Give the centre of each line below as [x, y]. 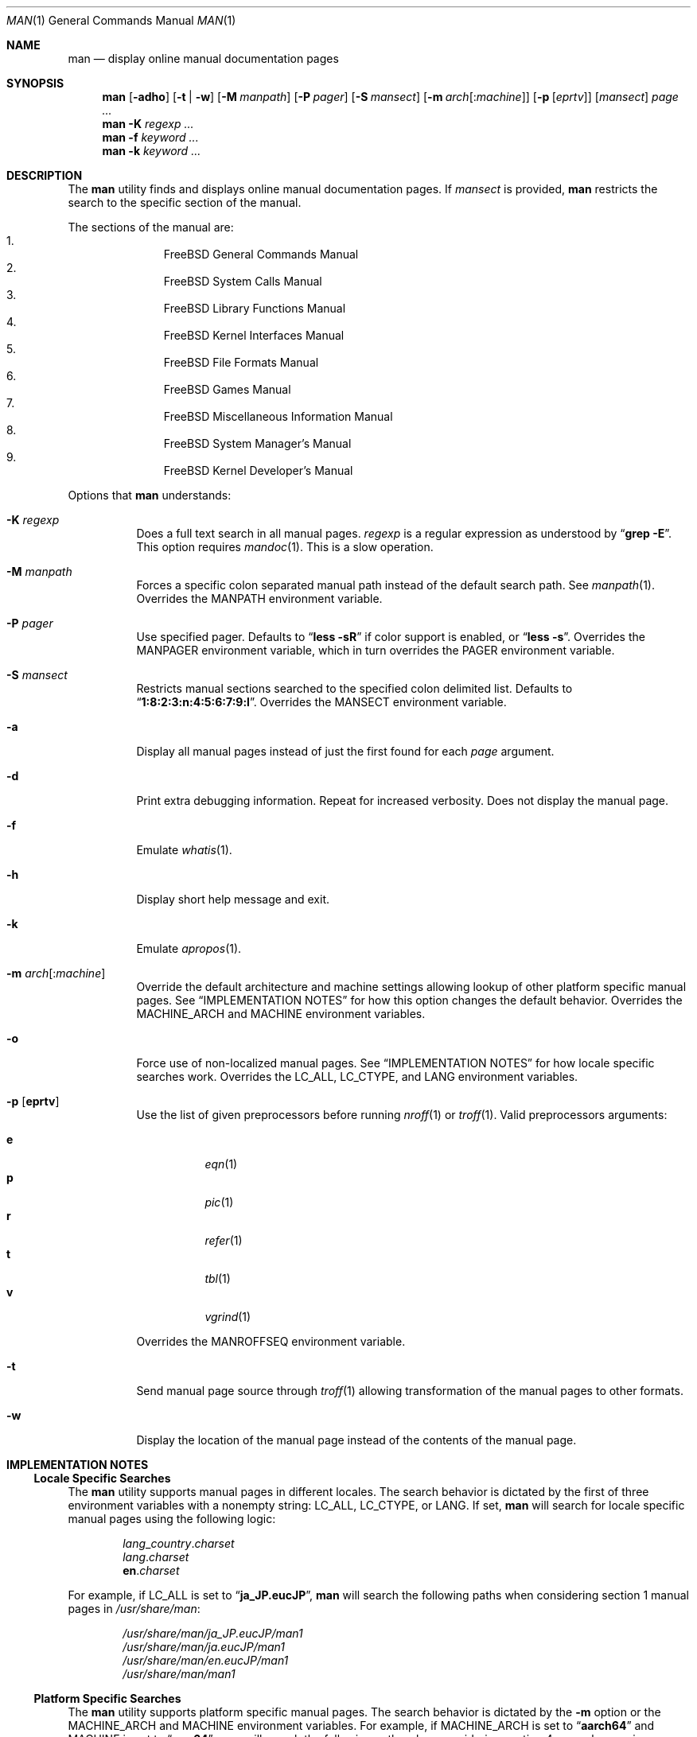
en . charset [151, 1570]
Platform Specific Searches [107, 1698]
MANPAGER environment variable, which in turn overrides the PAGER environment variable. [376, 650]
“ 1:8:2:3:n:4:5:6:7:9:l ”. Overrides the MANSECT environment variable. [321, 702]
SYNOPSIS [35, 83]
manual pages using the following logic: [172, 1519]
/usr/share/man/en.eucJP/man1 [206, 1660]
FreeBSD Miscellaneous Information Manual [278, 416]
